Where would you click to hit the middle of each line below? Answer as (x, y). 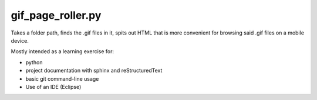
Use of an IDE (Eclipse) (53, 87)
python (34, 62)
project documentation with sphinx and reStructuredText (94, 71)
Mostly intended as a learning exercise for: (63, 51)
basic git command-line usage (62, 78)
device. (20, 40)
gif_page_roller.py (56, 15)
